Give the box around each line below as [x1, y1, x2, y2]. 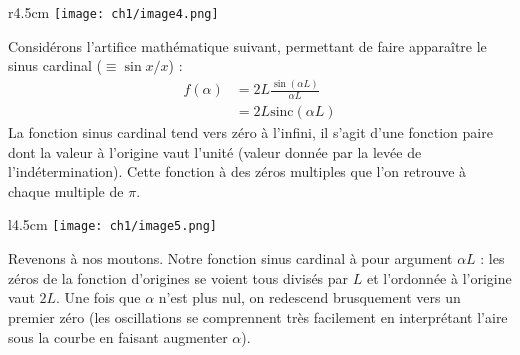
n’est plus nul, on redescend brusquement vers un [158, 287, 461, 308]
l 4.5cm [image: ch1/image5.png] [8, 214, 218, 235]
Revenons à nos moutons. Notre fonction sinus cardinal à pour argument [8, 248, 453, 269]
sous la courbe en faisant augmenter [8, 326, 228, 347]
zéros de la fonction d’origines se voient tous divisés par [8, 267, 349, 288]
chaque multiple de [8, 180, 124, 201]
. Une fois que [56, 287, 141, 308]
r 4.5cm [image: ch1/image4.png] [8, 2, 219, 22]
